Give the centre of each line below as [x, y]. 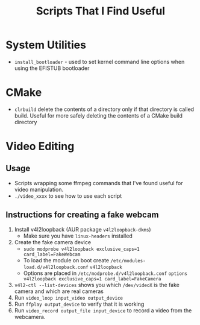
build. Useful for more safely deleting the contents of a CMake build [98, 115]
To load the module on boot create [66, 260]
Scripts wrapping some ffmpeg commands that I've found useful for [98, 183]
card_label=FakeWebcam [52, 254]
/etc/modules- [128, 260]
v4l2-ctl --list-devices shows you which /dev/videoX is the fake [97, 285]
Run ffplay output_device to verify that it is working [79, 304]
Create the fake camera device [53, 242]
